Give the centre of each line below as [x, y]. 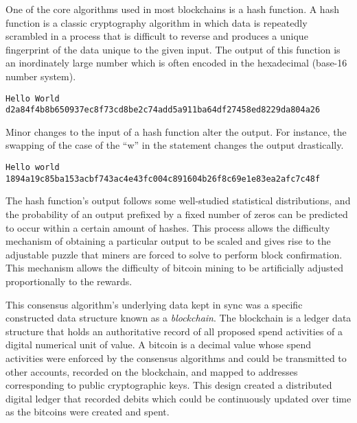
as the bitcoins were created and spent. [88, 412]
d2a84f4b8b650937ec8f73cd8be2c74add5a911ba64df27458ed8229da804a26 [163, 110]
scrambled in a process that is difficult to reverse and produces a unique [157, 36]
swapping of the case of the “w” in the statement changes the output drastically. [175, 145]
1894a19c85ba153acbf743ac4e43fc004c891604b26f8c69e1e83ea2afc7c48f [163, 179]
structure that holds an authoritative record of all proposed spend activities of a [174, 331]
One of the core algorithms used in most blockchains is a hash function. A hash [172, 9]
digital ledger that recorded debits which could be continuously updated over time [178, 398]
